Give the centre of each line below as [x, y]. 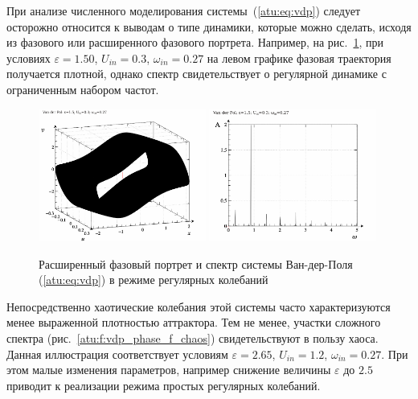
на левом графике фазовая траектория [299, 58]
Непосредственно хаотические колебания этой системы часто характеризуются [199, 306]
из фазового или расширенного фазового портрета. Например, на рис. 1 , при [195, 42]
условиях [29, 58]
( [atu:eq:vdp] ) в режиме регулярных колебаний [154, 280]
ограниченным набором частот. [83, 89]
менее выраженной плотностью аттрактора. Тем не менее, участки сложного [194, 322]
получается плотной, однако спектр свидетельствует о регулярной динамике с [197, 74]
